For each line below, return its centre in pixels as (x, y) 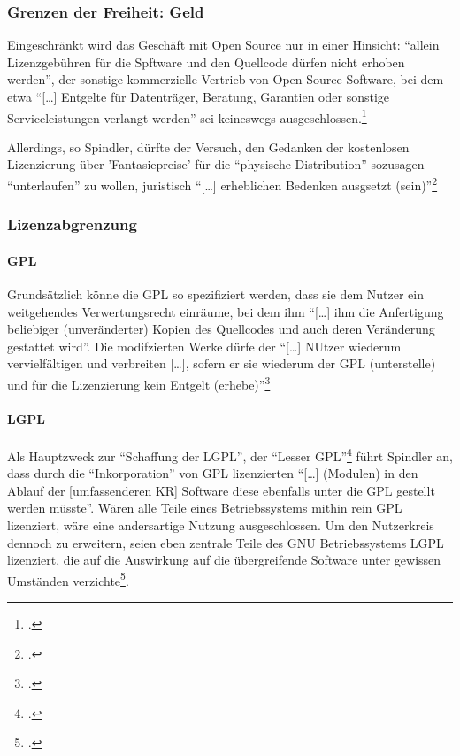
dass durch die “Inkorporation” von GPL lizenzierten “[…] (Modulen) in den (213, 473)
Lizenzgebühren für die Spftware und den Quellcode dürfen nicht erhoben (206, 62)
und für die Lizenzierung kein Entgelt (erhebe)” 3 (139, 382)
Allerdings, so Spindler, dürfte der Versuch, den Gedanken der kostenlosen (208, 147)
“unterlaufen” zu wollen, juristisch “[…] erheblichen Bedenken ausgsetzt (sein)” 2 (222, 184)
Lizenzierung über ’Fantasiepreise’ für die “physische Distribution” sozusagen (216, 164)
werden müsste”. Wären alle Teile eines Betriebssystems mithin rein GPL (205, 508)
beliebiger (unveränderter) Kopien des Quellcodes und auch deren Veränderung (221, 329)
